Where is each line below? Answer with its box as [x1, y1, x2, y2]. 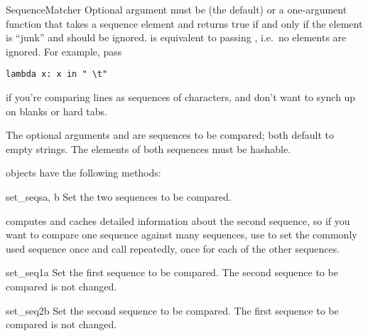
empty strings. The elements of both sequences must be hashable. [6, 141, 291, 156]
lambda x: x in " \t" [6, 69, 108, 80]
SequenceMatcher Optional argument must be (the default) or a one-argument [6, 2, 347, 16]
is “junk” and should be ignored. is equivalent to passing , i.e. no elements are [6, 30, 347, 45]
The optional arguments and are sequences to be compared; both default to [6, 127, 334, 142]
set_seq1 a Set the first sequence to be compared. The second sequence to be [6, 265, 338, 280]
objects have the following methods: [6, 165, 161, 180]
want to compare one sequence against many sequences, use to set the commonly [6, 227, 357, 242]
